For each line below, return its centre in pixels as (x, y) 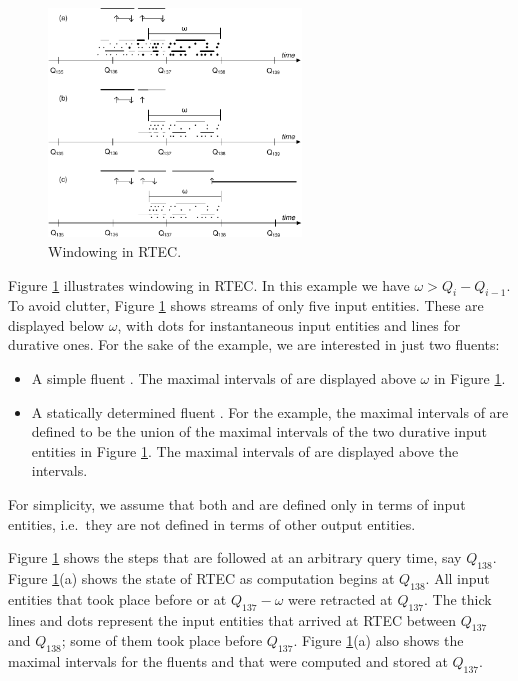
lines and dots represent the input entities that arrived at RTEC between (232, 619)
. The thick (457, 598)
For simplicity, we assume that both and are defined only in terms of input (237, 504)
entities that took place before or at (117, 598)
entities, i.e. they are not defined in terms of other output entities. (212, 523)
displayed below (56, 324)
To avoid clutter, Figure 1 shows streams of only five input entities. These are (246, 305)
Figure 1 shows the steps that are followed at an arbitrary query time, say (235, 557)
